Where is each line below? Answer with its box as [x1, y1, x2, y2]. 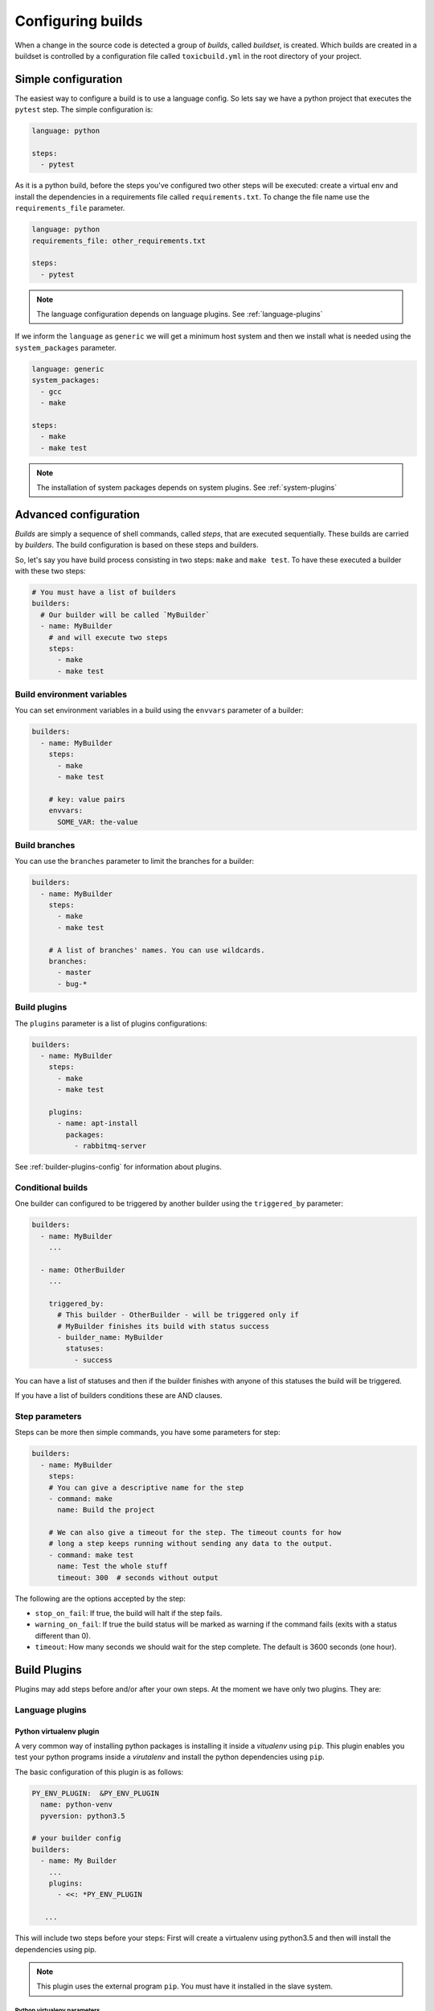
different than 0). [35, 1631, 92, 1640]
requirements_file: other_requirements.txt [31, 236, 207, 245]
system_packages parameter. [14, 343, 117, 352]
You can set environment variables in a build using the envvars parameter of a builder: [14, 705, 304, 715]
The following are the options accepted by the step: [14, 1594, 186, 1603]
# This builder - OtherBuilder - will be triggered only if [57, 1310, 299, 1319]
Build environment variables [14, 689, 128, 700]
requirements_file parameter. [14, 204, 125, 213]
